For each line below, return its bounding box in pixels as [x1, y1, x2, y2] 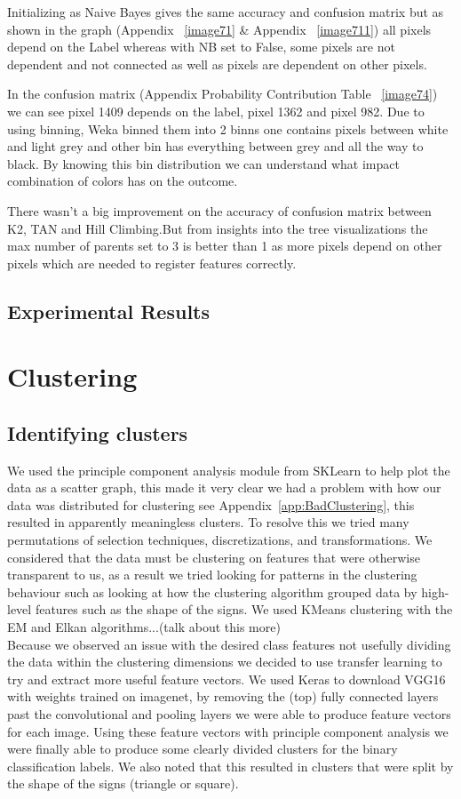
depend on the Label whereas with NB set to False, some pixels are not [7, 37, 395, 56]
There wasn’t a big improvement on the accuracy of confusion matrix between [7, 201, 432, 220]
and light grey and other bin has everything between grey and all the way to [7, 137, 424, 156]
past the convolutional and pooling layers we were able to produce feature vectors [7, 704, 451, 723]
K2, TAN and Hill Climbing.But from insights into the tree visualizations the [7, 219, 428, 237]
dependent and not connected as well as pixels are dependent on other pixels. [7, 54, 427, 73]
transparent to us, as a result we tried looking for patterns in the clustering [7, 565, 417, 584]
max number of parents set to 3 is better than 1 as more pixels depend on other [7, 236, 442, 255]
